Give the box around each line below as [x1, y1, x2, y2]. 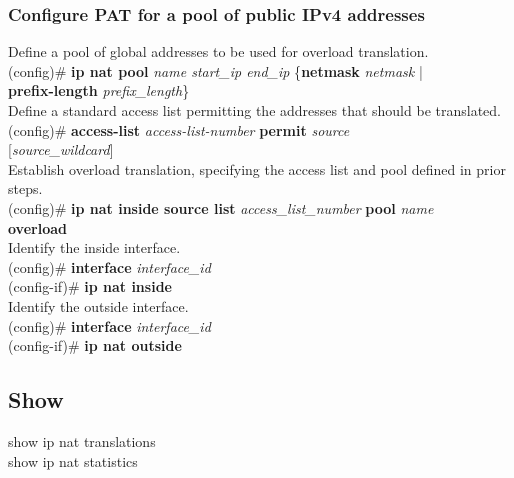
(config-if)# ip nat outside [8, 335, 182, 356]
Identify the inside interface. [8, 237, 181, 258]
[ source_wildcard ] [8, 139, 114, 160]
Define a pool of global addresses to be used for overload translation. [8, 41, 429, 62]
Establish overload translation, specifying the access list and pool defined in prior [8, 158, 506, 179]
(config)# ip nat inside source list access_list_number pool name [8, 197, 434, 218]
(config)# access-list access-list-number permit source [8, 119, 350, 140]
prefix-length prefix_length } [8, 80, 190, 101]
